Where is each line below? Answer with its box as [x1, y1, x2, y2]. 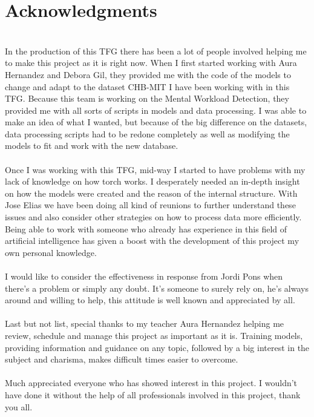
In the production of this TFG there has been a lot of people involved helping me [5, 44, 307, 57]
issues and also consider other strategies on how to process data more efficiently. [5, 211, 302, 223]
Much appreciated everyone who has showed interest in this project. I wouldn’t [5, 376, 298, 389]
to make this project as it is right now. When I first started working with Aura [5, 56, 297, 69]
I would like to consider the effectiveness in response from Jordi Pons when [5, 270, 283, 282]
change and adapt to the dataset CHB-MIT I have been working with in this [5, 80, 290, 93]
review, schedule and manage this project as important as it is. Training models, [5, 329, 303, 341]
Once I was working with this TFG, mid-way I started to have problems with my [5, 163, 306, 176]
